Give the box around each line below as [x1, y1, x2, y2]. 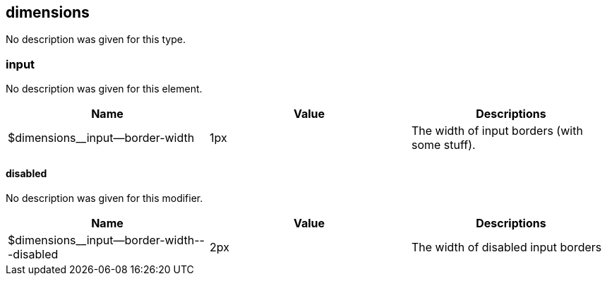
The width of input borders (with [411, 124, 583, 138]
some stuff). [411, 138, 476, 153]
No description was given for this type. [6, 33, 186, 46]
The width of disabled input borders [411, 240, 602, 255]
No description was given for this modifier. [6, 192, 203, 205]
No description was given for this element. [6, 83, 203, 95]
